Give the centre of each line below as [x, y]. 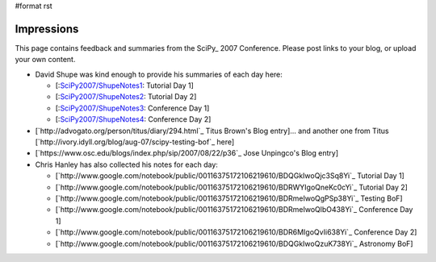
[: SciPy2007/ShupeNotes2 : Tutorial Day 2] [126, 97]
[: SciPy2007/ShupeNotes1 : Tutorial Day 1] [124, 85]
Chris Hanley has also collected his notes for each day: [126, 164]
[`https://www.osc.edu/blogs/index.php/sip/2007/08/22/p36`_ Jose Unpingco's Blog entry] [187, 153]
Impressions [47, 29]
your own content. [45, 60]
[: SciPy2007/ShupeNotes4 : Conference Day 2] [133, 119]
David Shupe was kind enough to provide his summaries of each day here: [159, 74]
